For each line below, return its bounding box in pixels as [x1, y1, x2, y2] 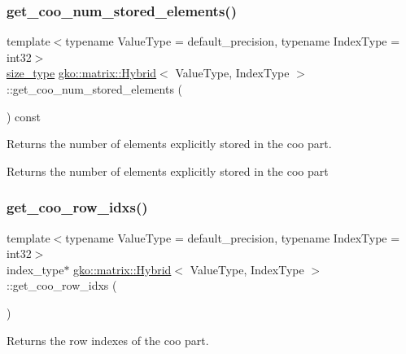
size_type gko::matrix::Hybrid [7, 64, 157, 81]
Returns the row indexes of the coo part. [7, 331, 209, 348]
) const [7, 107, 41, 125]
